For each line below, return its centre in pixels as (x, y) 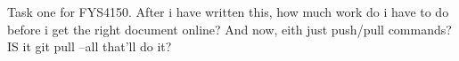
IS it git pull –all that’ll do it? (90, 46)
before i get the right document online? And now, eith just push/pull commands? (229, 29)
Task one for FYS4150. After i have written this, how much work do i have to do (228, 11)
